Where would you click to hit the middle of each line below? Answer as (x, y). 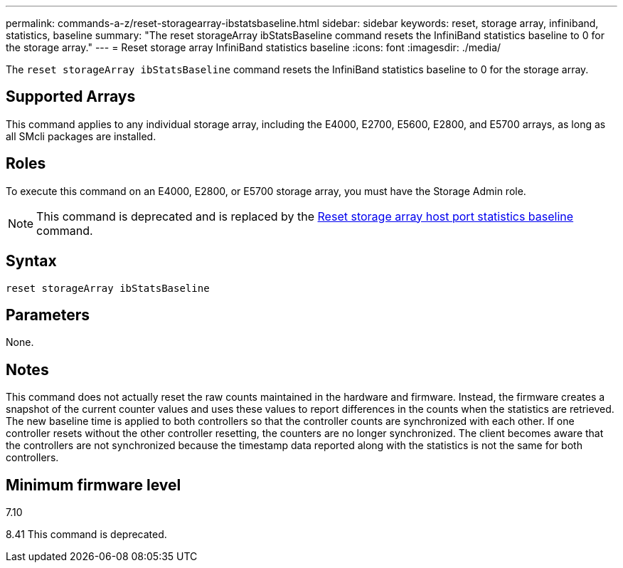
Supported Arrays (71, 97)
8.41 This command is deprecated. (86, 535)
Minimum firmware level (94, 485)
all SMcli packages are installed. (81, 136)
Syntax (31, 261)
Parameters (48, 315)
